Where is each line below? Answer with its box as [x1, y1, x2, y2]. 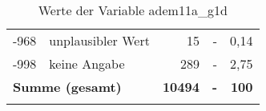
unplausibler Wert [49, 31, 150, 50]
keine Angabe [49, 54, 125, 73]
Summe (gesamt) [13, 77, 122, 96]
